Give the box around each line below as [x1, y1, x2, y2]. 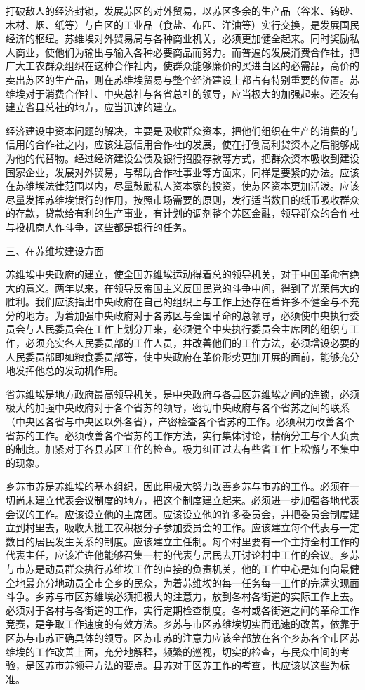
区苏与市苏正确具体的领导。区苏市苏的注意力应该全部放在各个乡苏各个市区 [6, 630, 350, 644]
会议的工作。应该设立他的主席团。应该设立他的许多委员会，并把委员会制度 [6, 506, 350, 521]
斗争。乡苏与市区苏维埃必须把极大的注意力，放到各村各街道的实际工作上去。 [6, 589, 359, 604]
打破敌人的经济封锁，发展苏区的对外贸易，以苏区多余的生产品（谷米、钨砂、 [6, 4, 359, 18]
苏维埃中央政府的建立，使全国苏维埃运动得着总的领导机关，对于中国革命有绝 [6, 267, 359, 281]
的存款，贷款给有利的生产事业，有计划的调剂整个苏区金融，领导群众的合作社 [6, 206, 359, 220]
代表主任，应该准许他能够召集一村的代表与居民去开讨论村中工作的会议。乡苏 [6, 548, 359, 562]
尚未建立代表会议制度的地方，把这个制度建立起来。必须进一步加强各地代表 [15, 493, 359, 507]
